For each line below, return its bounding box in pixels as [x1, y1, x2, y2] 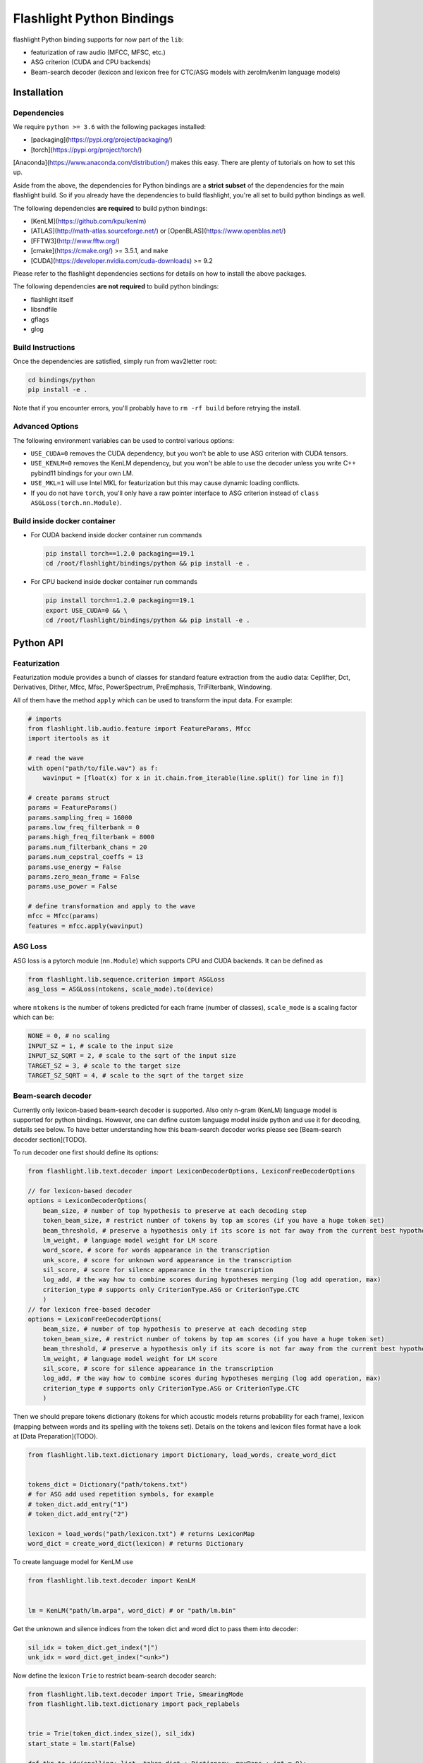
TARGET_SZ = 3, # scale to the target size [27, 1061, 181, 1070]
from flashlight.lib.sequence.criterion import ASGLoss [27, 975, 226, 983]
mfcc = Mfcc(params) [27, 912, 99, 920]
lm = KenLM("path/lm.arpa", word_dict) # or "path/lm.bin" [27, 1606, 236, 1614]
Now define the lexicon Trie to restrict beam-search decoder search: [13, 1671, 216, 1680]
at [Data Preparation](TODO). [13, 1432, 98, 1440]
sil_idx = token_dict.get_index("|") [27, 1643, 159, 1652]
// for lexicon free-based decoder [27, 1305, 151, 1313]
